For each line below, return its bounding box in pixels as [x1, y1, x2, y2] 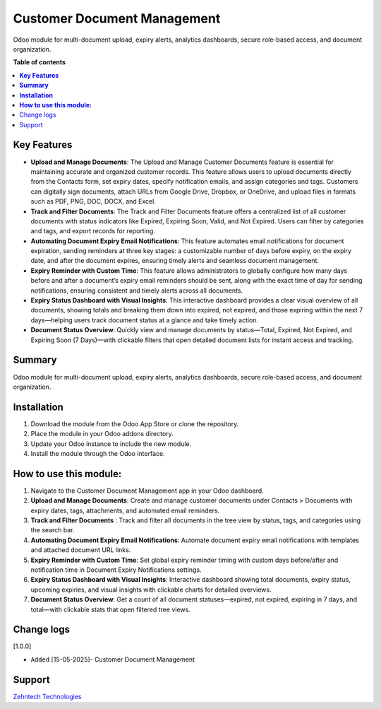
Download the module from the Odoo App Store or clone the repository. [30, 419, 239, 428]
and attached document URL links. [30, 546, 131, 554]
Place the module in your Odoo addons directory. [30, 430, 174, 438]
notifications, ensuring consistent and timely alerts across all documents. [30, 286, 243, 295]
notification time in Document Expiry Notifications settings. [30, 566, 202, 574]
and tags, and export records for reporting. [30, 227, 155, 235]
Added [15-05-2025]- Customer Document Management [30, 655, 195, 664]
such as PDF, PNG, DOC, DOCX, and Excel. [30, 197, 157, 206]
